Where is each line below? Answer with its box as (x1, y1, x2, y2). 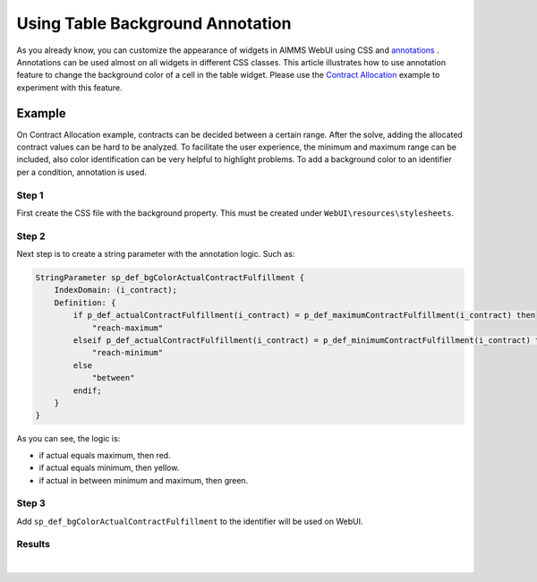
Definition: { (54, 297, 116, 308)
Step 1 (16, 189, 44, 201)
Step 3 (16, 497, 47, 509)
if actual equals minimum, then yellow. (38, 462, 180, 474)
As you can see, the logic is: (16, 433, 121, 444)
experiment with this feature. (16, 81, 123, 93)
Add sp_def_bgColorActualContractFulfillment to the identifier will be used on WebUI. (16, 516, 363, 526)
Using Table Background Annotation (16, 13, 292, 33)
